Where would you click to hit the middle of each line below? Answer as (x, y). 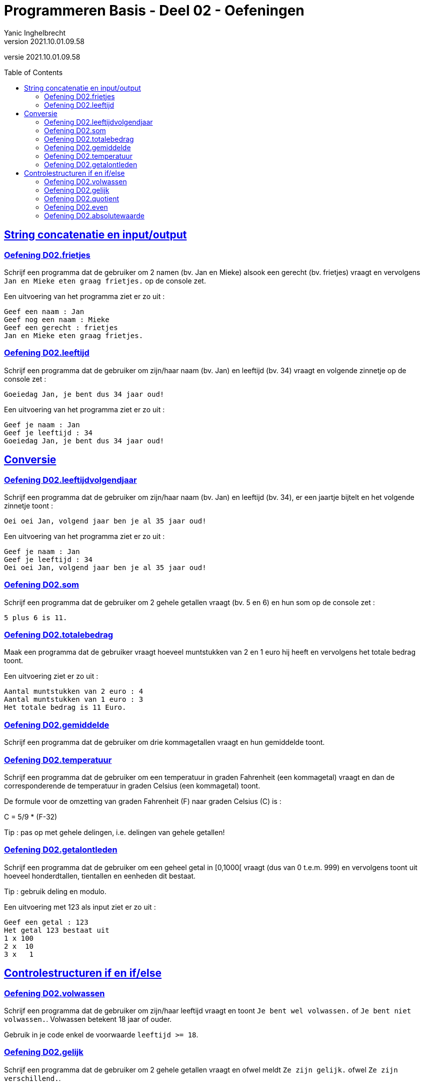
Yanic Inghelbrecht (35, 33)
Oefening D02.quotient (81, 198)
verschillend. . (32, 1078)
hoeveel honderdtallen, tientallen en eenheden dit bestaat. (100, 876)
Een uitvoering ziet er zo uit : (51, 676)
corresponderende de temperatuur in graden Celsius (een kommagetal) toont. (132, 785)
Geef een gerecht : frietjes (61, 327)
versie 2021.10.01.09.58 (42, 57)
